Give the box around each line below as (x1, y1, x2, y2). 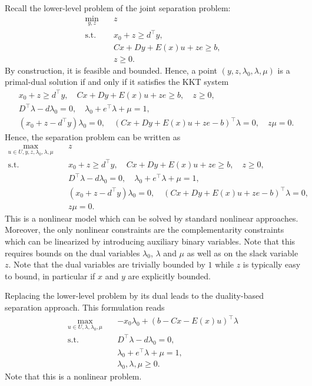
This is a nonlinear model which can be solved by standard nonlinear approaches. (5, 212, 298, 224)
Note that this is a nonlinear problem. (5, 370, 142, 382)
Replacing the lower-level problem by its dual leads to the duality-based (5, 289, 264, 302)
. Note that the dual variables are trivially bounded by (8, 258, 205, 270)
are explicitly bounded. (128, 269, 211, 282)
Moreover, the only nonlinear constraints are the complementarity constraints (5, 223, 284, 236)
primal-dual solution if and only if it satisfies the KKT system (5, 75, 229, 88)
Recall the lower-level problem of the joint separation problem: (5, 2, 231, 14)
